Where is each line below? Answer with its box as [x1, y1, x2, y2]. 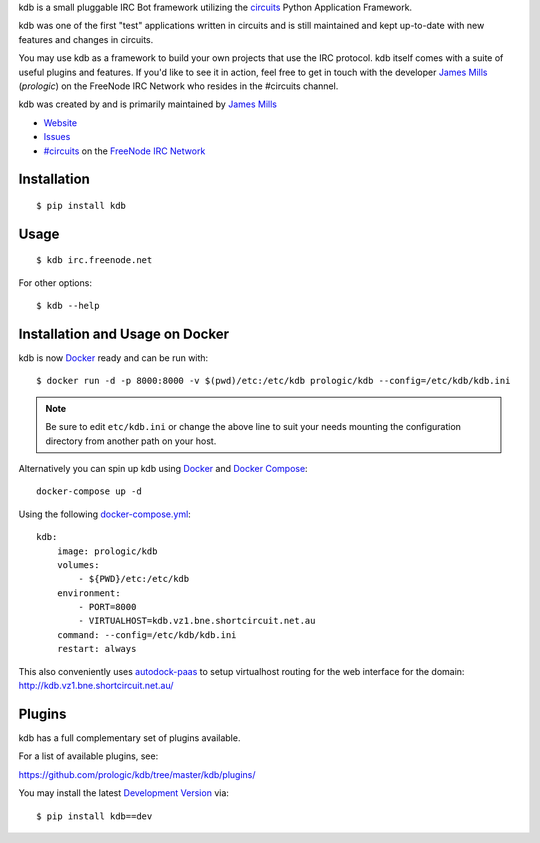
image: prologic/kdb [56, 545, 158, 557]
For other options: [18, 276, 92, 289]
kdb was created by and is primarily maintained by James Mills [18, 98, 277, 110]
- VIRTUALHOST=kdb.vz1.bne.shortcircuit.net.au [78, 615, 316, 627]
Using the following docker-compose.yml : [18, 508, 192, 520]
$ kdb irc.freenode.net [36, 255, 153, 266]
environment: [56, 587, 121, 599]
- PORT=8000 [78, 601, 137, 613]
